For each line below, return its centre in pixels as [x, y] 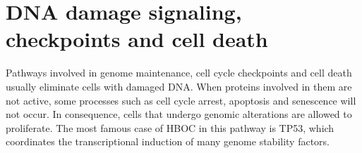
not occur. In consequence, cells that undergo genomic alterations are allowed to [179, 114]
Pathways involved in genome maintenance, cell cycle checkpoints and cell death [179, 73]
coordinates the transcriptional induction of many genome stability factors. [168, 141]
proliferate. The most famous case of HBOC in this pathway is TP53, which [170, 127]
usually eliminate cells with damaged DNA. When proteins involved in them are [179, 86]
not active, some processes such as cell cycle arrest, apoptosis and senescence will [181, 100]
